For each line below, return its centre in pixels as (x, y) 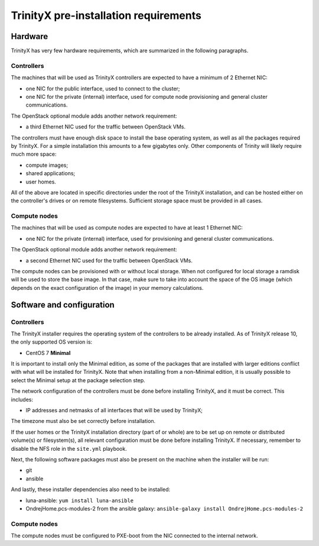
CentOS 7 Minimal (48, 353)
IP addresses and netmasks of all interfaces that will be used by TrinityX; (114, 411)
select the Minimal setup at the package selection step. (78, 380)
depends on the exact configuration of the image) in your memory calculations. (107, 287)
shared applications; (51, 173)
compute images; (47, 165)
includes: (22, 399)
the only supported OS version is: (52, 342)
